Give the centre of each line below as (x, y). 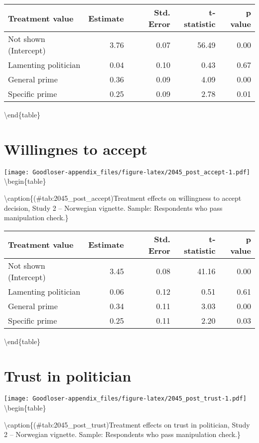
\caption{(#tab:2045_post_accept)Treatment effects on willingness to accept (123, 198)
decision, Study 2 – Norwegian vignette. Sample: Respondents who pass (113, 208)
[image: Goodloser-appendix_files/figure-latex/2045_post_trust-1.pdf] (125, 399)
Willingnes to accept (76, 149)
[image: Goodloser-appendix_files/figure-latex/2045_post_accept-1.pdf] (127, 172)
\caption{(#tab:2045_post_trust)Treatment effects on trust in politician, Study (127, 424)
